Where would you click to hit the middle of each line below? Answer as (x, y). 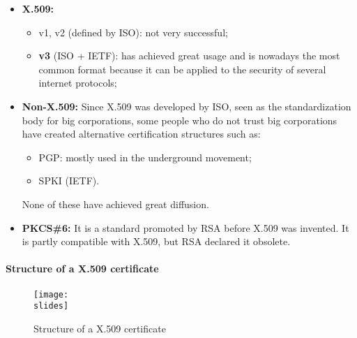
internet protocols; (78, 83)
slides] (51, 306)
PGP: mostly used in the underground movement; (145, 157)
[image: (51, 294)
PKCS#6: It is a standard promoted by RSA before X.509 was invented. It (185, 227)
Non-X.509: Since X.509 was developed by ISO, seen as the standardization (187, 106)
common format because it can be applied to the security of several (182, 69)
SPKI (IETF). (69, 181)
